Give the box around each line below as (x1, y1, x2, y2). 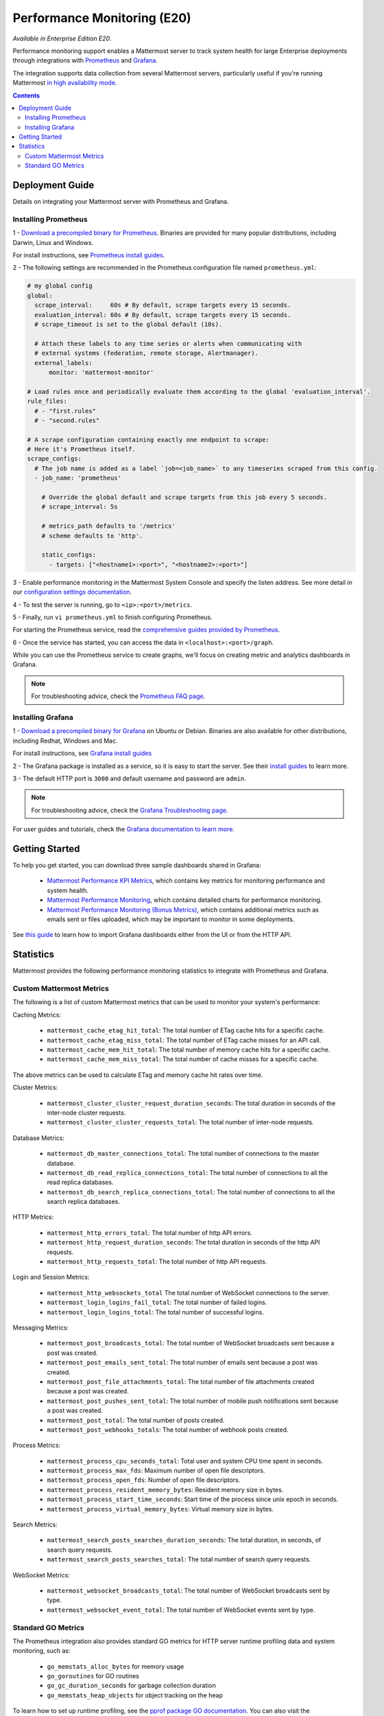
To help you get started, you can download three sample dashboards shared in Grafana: (12, 861, 261, 870)
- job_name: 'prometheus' (34, 474, 121, 482)
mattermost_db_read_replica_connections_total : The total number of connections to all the (47, 1168, 328, 1176)
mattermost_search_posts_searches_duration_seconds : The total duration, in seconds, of (47, 1536, 322, 1544)
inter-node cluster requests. (47, 1109, 126, 1117)
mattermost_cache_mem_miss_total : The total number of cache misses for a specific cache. (47, 1055, 319, 1063)
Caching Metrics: (12, 1010, 62, 1019)
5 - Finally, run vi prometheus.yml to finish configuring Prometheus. (12, 613, 213, 621)
